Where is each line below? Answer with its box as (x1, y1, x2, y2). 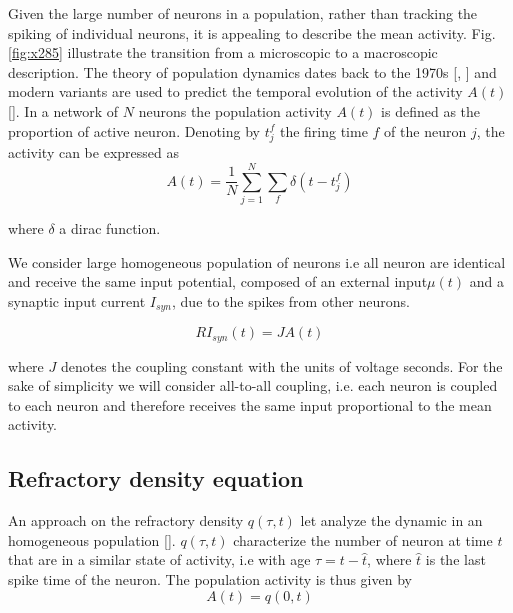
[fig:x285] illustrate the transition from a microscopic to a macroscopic (8, 42, 438, 63)
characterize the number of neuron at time (233, 529, 493, 550)
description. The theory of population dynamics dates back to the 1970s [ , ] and (8, 61, 497, 82)
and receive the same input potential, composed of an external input (8, 271, 428, 292)
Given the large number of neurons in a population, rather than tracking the (8, 3, 478, 23)
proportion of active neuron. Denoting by (8, 120, 260, 141)
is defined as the (381, 100, 481, 121)
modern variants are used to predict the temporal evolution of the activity (8, 81, 463, 102)
